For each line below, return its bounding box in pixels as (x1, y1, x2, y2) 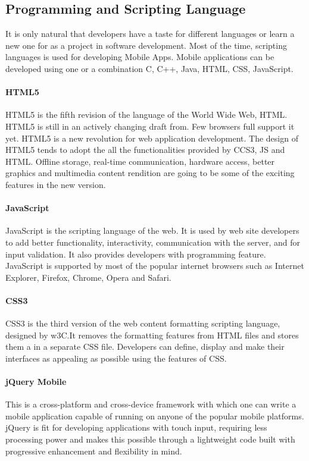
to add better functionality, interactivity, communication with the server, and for (5, 236, 300, 248)
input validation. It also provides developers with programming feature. (5, 247, 266, 260)
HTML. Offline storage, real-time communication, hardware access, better (5, 155, 275, 167)
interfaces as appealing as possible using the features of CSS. (5, 352, 227, 364)
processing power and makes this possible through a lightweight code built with (5, 433, 295, 446)
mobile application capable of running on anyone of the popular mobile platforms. (5, 409, 304, 422)
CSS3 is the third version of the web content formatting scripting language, (5, 317, 280, 330)
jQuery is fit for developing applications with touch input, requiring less (5, 421, 267, 434)
